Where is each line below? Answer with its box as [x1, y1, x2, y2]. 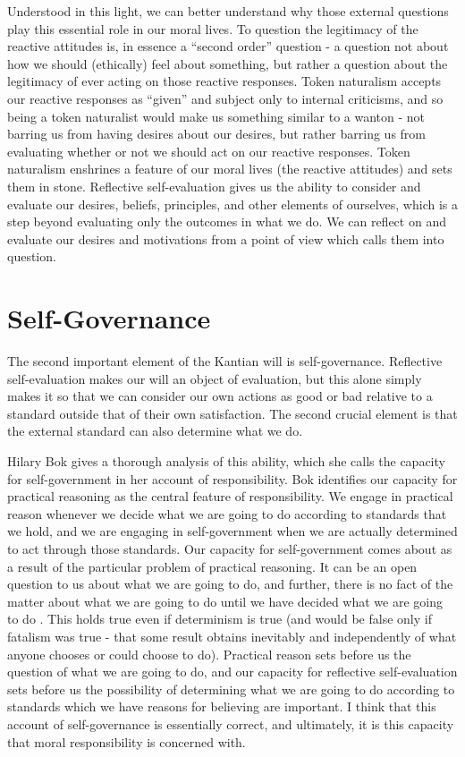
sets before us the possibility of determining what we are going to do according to [7, 679, 455, 698]
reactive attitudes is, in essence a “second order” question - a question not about [7, 37, 449, 55]
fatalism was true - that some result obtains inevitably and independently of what [7, 626, 457, 645]
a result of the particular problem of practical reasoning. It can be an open [7, 557, 418, 575]
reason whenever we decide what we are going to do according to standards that [7, 504, 447, 523]
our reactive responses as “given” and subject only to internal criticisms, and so [7, 89, 444, 107]
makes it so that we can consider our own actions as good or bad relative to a [7, 387, 433, 405]
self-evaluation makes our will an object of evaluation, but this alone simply [7, 369, 422, 387]
